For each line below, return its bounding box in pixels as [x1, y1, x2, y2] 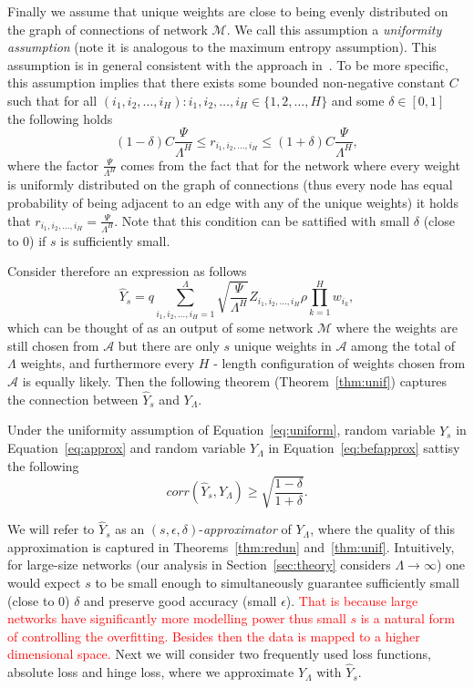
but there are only [118, 335, 220, 354]
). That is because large [285, 590, 418, 610]
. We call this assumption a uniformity [226, 19, 442, 38]
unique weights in [233, 335, 332, 354]
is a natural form [360, 609, 455, 628]
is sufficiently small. [60, 231, 170, 250]
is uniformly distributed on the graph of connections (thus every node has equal [7, 175, 453, 194]
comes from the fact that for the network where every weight [120, 155, 460, 174]
